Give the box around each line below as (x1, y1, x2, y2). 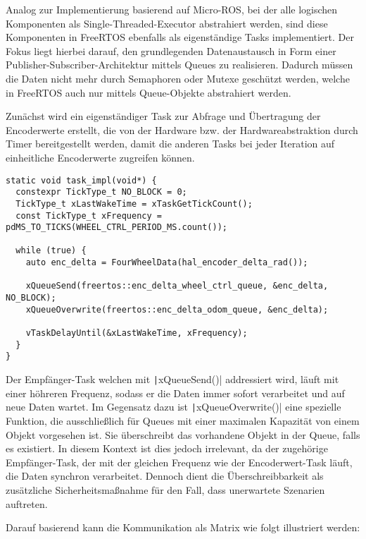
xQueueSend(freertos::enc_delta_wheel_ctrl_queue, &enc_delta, (25, 281, 329, 291)
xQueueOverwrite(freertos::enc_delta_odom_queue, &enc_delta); (25, 304, 329, 315)
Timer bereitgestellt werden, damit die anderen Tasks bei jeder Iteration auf (6, 136, 335, 151)
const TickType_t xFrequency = (15, 210, 162, 221)
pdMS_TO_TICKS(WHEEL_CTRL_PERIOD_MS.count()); (6, 222, 227, 233)
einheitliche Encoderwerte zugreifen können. (6, 150, 195, 164)
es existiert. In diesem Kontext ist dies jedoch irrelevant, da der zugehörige (6, 441, 328, 456)
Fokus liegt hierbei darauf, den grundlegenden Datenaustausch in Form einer (6, 43, 336, 58)
